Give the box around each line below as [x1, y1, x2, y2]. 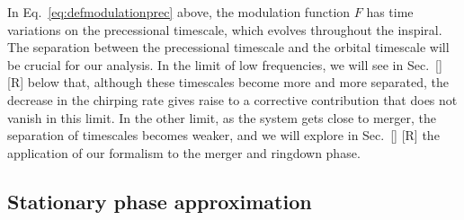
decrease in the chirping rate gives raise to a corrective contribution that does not [7, 90, 458, 109]
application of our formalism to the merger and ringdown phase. [7, 143, 361, 162]
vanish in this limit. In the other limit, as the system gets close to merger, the [7, 108, 436, 127]
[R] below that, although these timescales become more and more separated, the [7, 73, 449, 92]
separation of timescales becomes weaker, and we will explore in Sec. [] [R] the [7, 126, 440, 145]
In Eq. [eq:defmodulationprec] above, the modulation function [7, 3, 351, 21]
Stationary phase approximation [7, 187, 312, 215]
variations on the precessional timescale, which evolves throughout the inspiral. [7, 20, 442, 39]
